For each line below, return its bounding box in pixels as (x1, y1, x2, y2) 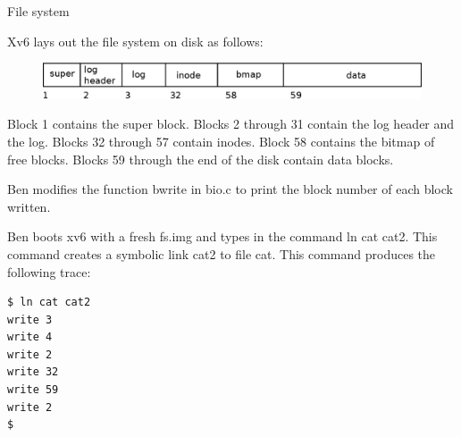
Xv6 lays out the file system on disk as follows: (7, 31, 264, 50)
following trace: (7, 262, 91, 281)
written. (7, 197, 51, 215)
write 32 (7, 366, 59, 379)
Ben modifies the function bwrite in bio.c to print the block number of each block (7, 180, 453, 198)
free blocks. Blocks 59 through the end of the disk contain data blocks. (7, 149, 394, 168)
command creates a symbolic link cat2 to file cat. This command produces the (7, 244, 436, 263)
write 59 (7, 383, 59, 397)
